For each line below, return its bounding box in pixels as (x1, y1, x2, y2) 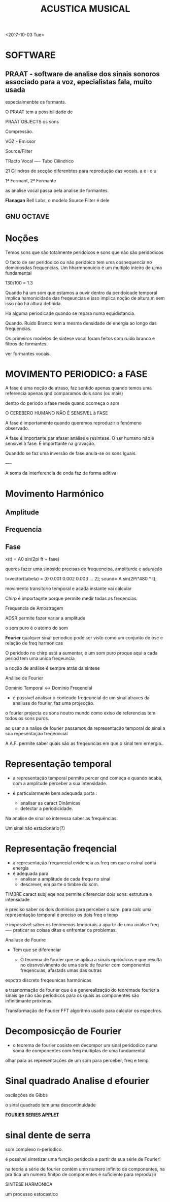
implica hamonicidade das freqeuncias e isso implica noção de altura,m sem (5, 295, 165, 301)
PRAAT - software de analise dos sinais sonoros (5, 70, 160, 78)
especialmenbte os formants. (5, 99, 66, 105)
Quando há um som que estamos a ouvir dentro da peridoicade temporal (5, 289, 157, 296)
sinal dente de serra (5, 1129, 91, 1141)
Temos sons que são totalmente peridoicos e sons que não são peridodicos (5, 249, 164, 255)
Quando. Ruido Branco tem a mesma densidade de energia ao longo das (5, 320, 157, 326)
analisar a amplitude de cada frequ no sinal (20, 876, 111, 882)
